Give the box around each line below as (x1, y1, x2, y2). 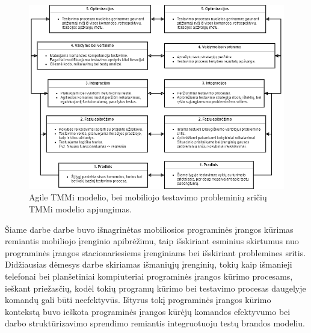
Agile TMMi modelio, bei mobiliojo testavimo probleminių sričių (29, 191, 267, 203)
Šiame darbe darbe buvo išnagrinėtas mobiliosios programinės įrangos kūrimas (5, 223, 294, 235)
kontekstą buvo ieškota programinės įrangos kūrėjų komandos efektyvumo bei (5, 305, 291, 317)
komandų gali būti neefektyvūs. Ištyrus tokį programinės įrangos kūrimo (5, 293, 271, 306)
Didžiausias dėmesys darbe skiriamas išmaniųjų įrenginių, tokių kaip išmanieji (5, 258, 292, 271)
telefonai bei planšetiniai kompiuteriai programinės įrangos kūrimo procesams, (5, 269, 293, 282)
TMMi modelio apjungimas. (29, 202, 132, 215)
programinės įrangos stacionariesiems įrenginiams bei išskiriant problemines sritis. (5, 246, 306, 259)
